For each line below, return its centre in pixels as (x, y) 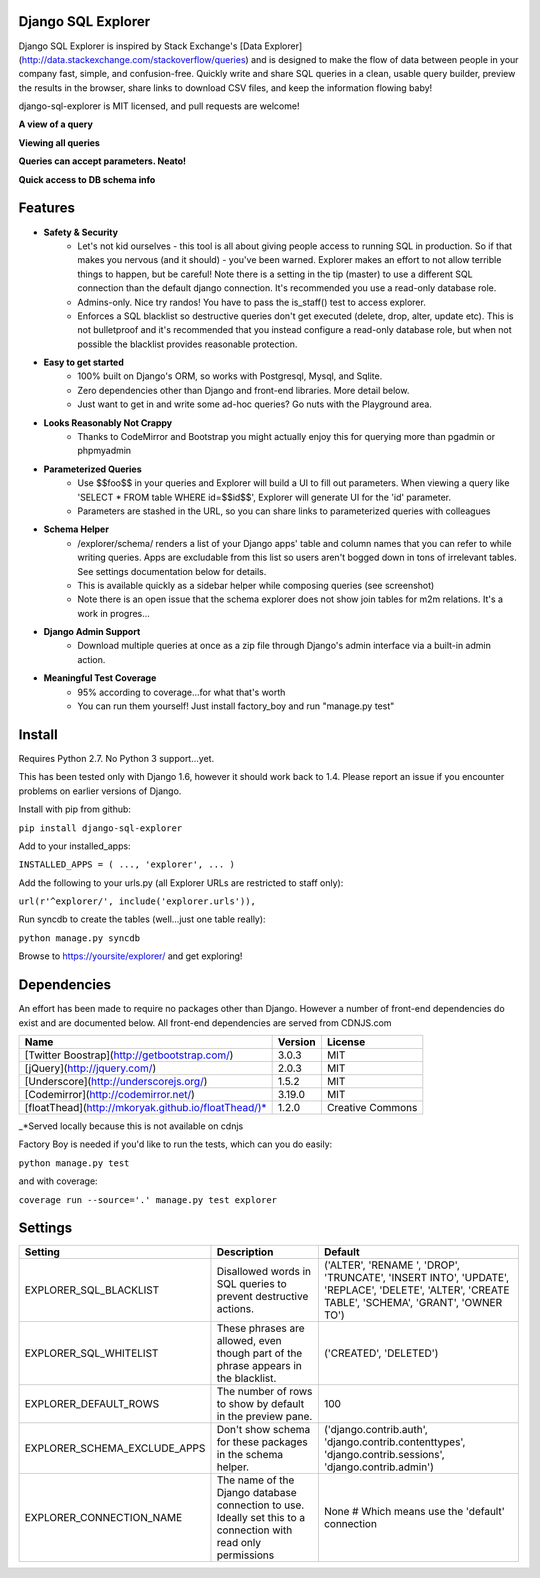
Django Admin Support (92, 632)
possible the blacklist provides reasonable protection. (187, 344)
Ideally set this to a (260, 1518)
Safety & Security (81, 232)
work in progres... (113, 613)
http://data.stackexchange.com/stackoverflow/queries (133, 59)
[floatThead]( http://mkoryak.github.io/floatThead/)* (145, 1107)
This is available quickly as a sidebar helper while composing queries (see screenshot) (256, 585)
